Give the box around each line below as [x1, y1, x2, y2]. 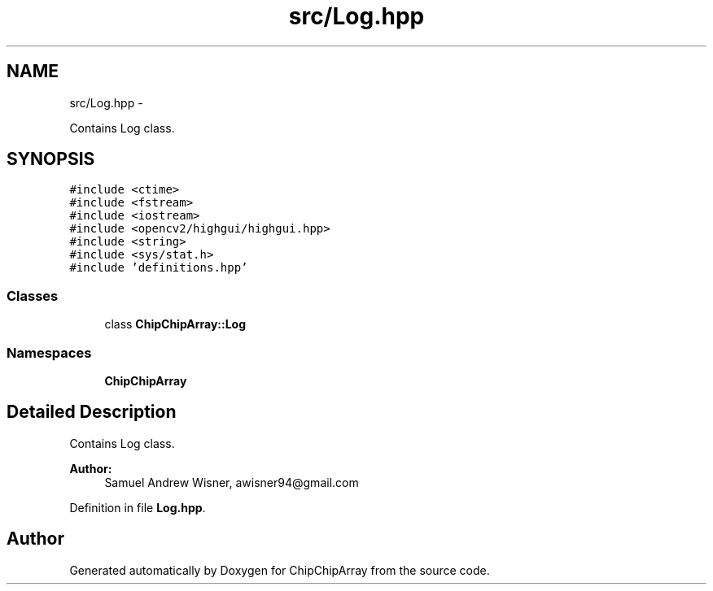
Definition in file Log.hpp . [69, 500, 206, 515]
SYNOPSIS [7, 149, 95, 170]
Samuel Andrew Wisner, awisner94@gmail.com [104, 475, 359, 489]
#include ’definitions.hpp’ [69, 261, 248, 275]
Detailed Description [7, 402, 177, 423]
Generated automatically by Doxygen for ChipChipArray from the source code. [69, 563, 490, 577]
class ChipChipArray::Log [104, 317, 247, 332]
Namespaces [7, 344, 92, 361]
